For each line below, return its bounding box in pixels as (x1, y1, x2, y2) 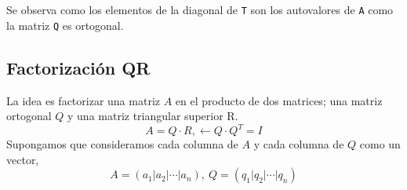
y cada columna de (253, 136, 344, 152)
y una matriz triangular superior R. (67, 108, 238, 124)
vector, (6, 151, 39, 167)
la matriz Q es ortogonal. (6, 16, 124, 33)
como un (359, 136, 401, 152)
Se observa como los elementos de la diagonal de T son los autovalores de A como (6, 2, 394, 17)
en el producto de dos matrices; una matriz (175, 92, 383, 108)
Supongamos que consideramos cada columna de (6, 136, 238, 152)
